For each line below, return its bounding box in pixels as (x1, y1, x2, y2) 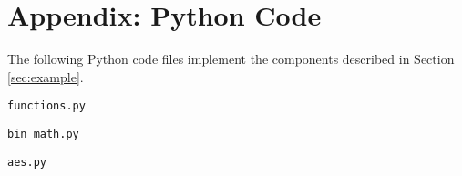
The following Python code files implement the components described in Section (7, 49, 455, 68)
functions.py (7, 99, 86, 113)
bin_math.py (7, 127, 79, 140)
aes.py (7, 155, 46, 169)
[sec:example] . (7, 67, 84, 86)
